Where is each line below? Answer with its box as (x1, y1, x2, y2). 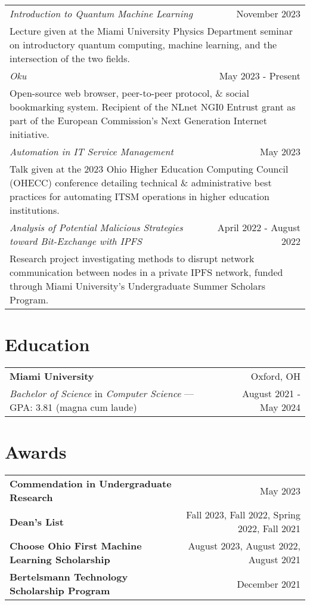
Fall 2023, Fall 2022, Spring (186, 508, 300, 522)
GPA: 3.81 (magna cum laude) (10, 400, 137, 414)
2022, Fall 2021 (237, 521, 300, 536)
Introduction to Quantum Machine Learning (10, 7, 193, 20)
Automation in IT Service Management (10, 145, 173, 158)
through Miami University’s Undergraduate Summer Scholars (10, 279, 266, 293)
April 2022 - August (217, 220, 300, 234)
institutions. (10, 203, 60, 217)
